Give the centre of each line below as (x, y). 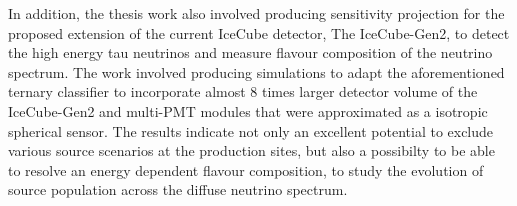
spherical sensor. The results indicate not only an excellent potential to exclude (251, 130)
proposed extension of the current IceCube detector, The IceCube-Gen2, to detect (259, 32)
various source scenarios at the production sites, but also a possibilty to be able (251, 150)
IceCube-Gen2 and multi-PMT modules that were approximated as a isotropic (248, 110)
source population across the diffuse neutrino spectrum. (178, 189)
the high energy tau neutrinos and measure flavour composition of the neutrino (250, 52)
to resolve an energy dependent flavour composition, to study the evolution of (246, 169)
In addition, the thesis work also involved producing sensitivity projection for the (256, 13)
